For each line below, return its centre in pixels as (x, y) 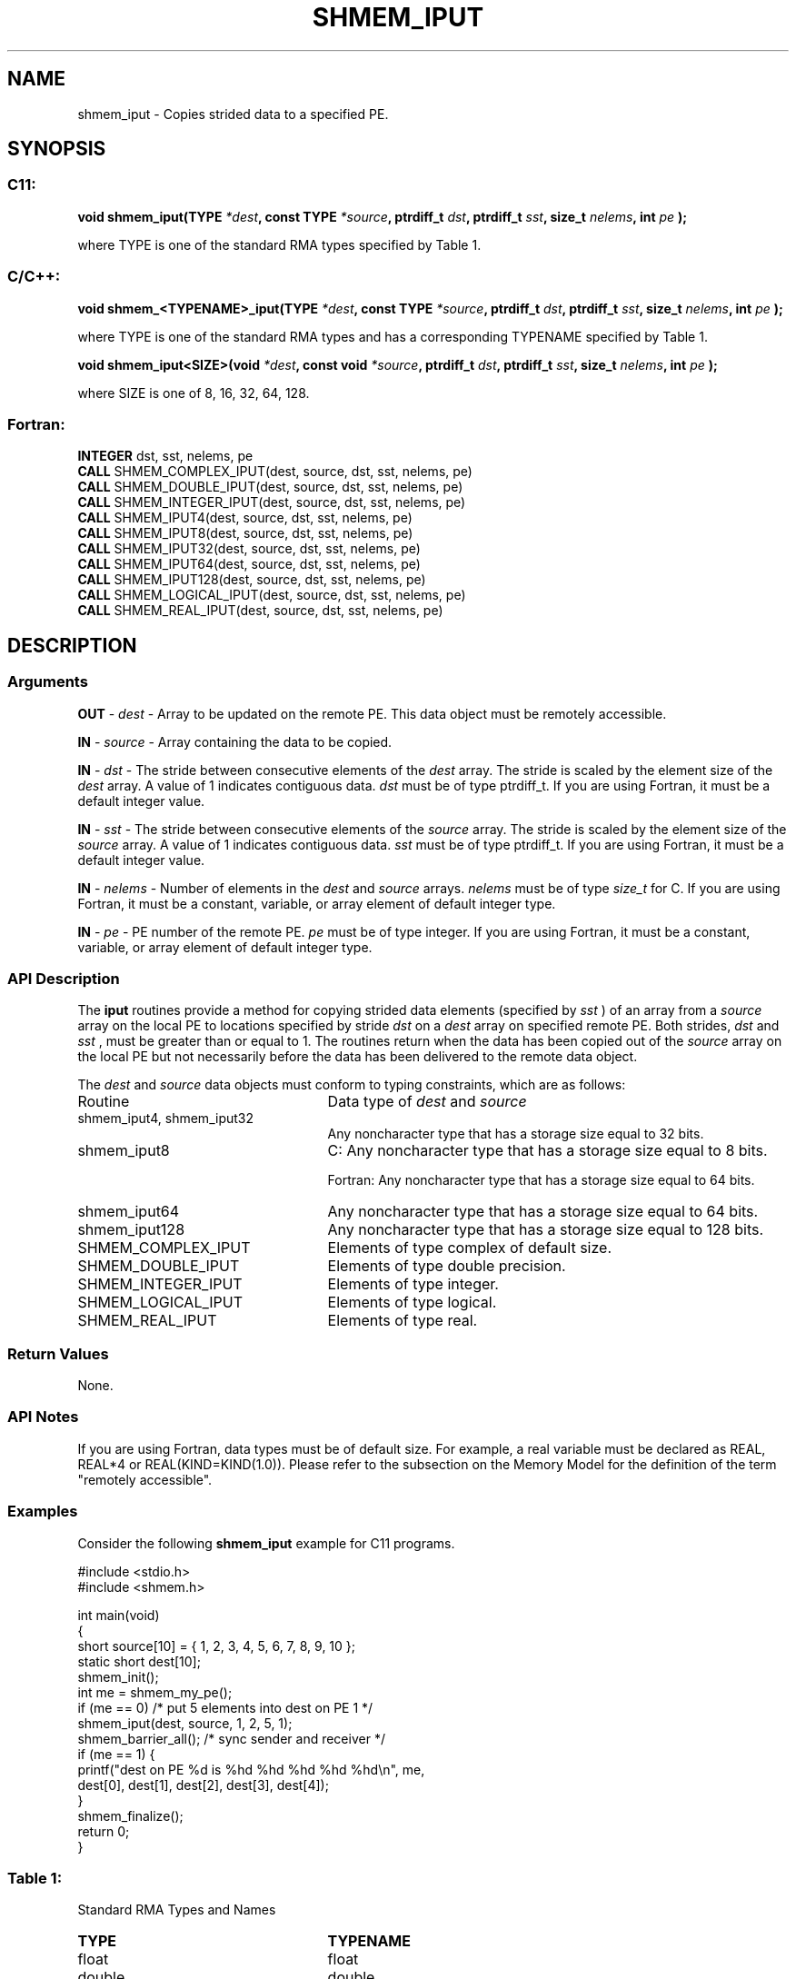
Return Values (58, 1353)
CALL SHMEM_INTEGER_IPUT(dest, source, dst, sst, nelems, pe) (272, 502)
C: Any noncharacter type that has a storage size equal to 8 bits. (547, 1151)
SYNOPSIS (57, 149)
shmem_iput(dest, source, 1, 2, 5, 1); (185, 1723)
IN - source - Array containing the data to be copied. (235, 741)
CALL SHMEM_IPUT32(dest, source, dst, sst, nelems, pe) (249, 549)
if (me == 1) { (116, 1754)
